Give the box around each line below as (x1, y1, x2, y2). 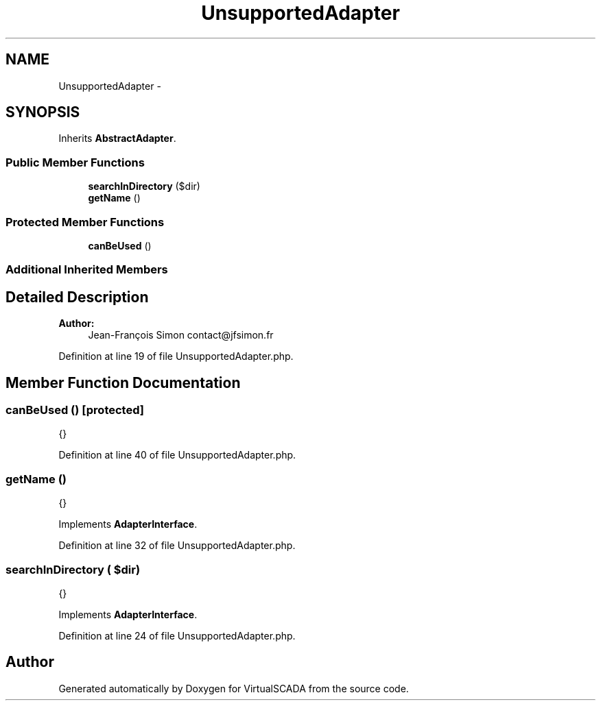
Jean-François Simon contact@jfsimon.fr (88, 329, 274, 341)
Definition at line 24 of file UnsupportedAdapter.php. (58, 629, 296, 642)
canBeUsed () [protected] (5, 403, 144, 417)
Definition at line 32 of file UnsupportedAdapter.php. (58, 539, 296, 552)
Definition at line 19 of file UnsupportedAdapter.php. (58, 350, 294, 363)
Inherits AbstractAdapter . (58, 132, 176, 145)
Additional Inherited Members (5, 263, 168, 277)
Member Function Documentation (5, 374, 241, 391)
